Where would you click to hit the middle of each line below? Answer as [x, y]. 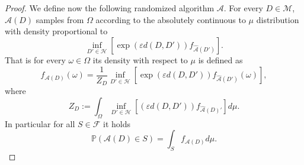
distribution [278, 19]
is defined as [220, 60]
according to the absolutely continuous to [171, 19]
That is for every [35, 60]
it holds [117, 123]
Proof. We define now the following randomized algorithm [110, 8]
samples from [60, 19]
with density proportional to [56, 31]
